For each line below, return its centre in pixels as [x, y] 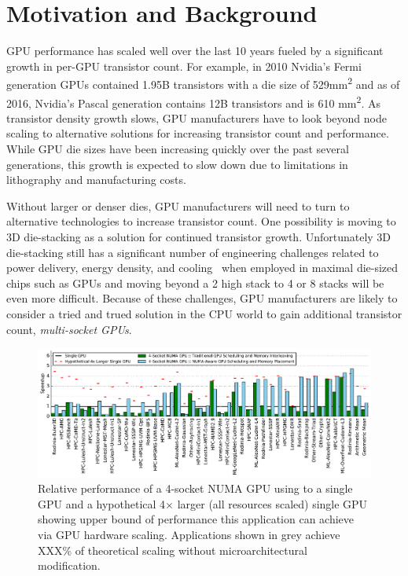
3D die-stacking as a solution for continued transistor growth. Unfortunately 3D [199, 236]
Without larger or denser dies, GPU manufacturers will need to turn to [178, 205]
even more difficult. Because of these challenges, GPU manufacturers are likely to [202, 298]
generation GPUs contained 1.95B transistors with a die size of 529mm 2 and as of [203, 83]
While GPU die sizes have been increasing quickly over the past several [178, 149]
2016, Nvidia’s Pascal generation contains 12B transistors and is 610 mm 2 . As [193, 101]
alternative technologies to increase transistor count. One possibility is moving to [201, 221]
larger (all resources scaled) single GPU [272, 503]
